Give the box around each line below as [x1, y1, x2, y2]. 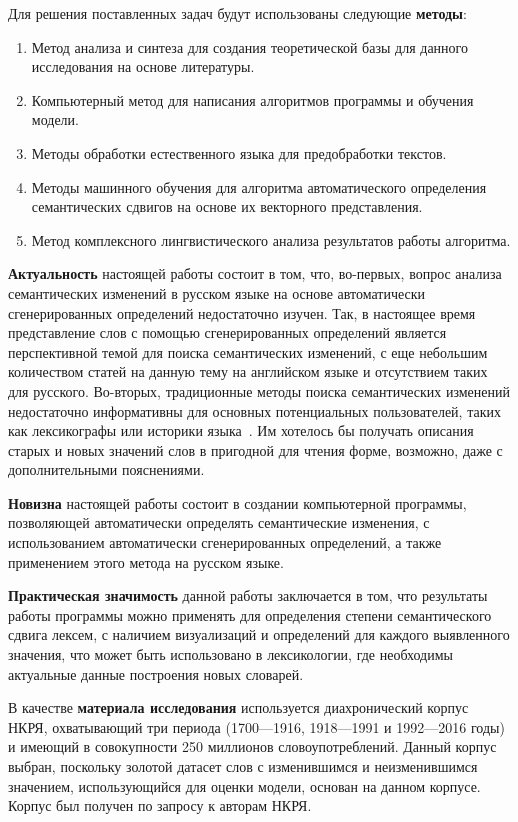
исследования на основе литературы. [31, 56, 255, 77]
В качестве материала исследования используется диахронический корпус [8, 697, 469, 718]
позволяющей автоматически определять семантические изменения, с [8, 512, 430, 533]
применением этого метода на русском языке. [8, 551, 284, 572]
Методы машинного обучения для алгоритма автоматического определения [31, 176, 487, 197]
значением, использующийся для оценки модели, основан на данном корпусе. [8, 775, 481, 796]
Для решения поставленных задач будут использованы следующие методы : [8, 3, 467, 23]
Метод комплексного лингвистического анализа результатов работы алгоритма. [31, 229, 511, 250]
